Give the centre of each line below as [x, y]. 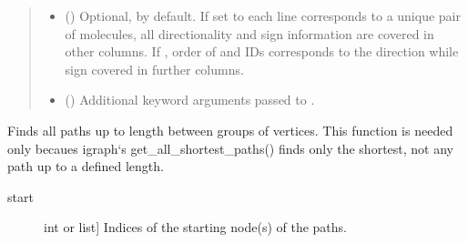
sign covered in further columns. [154, 69]
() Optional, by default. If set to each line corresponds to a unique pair [263, 15]
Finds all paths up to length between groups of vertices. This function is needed [230, 130]
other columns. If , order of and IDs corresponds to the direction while [262, 51]
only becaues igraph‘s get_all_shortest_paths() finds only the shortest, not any [230, 148]
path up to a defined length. [86, 166]
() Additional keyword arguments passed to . [190, 100]
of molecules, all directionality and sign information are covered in [249, 33]
